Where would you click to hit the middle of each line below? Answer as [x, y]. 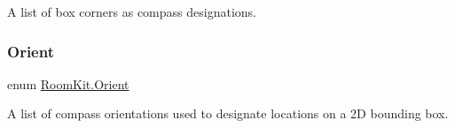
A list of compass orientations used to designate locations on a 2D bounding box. [228, 113]
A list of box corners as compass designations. [132, 11]
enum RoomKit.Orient [68, 83]
